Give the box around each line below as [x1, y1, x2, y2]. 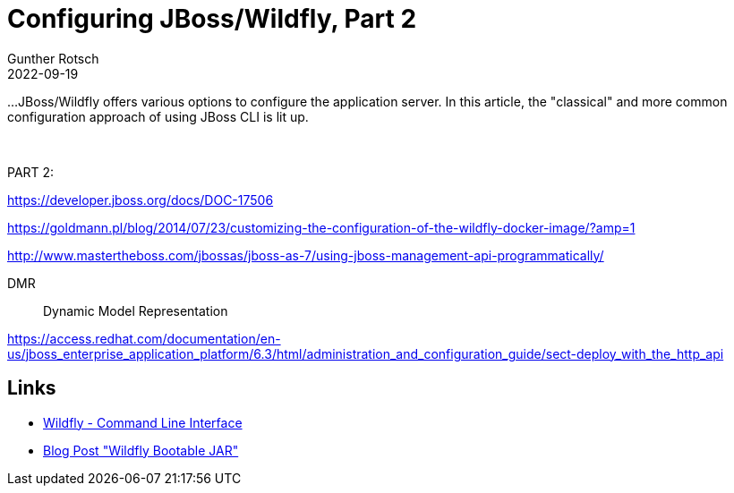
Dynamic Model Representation [43, 302, 228, 319]
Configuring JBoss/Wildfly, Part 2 [7, 4, 417, 34]
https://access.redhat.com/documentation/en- [7, 330, 281, 346]
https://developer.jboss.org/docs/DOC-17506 [7, 191, 274, 208]
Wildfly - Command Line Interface [43, 414, 243, 430]
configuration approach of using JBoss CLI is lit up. [7, 108, 309, 124]
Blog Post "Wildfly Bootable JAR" [43, 442, 239, 458]
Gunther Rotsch [7, 50, 99, 66]
